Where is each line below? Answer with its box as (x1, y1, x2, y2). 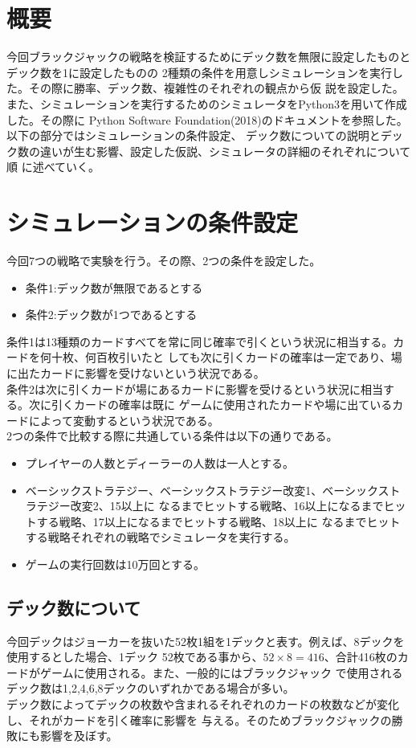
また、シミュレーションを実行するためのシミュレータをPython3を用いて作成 (6, 95, 407, 112)
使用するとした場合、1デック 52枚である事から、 (6, 648, 263, 665)
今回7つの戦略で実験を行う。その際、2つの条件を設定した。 (6, 252, 321, 268)
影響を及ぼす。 (39, 727, 118, 744)
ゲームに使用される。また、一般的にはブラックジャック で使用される (39, 664, 403, 681)
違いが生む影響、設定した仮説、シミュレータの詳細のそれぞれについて (39, 142, 411, 159)
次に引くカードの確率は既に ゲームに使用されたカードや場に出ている (28, 396, 393, 413)
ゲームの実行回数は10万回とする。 (25, 555, 205, 572)
